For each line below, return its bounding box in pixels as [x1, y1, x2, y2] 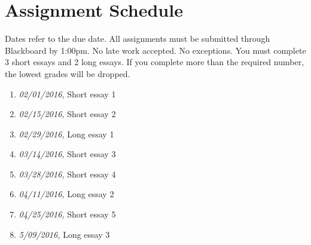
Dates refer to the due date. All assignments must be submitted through [5, 32, 270, 45]
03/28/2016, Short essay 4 [19, 167, 116, 180]
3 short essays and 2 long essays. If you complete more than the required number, [5, 56, 304, 68]
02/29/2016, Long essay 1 [19, 127, 114, 140]
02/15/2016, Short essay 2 [19, 108, 116, 120]
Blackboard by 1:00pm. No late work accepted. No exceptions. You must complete [5, 44, 306, 56]
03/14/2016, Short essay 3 [19, 148, 116, 160]
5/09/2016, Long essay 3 [19, 228, 110, 240]
